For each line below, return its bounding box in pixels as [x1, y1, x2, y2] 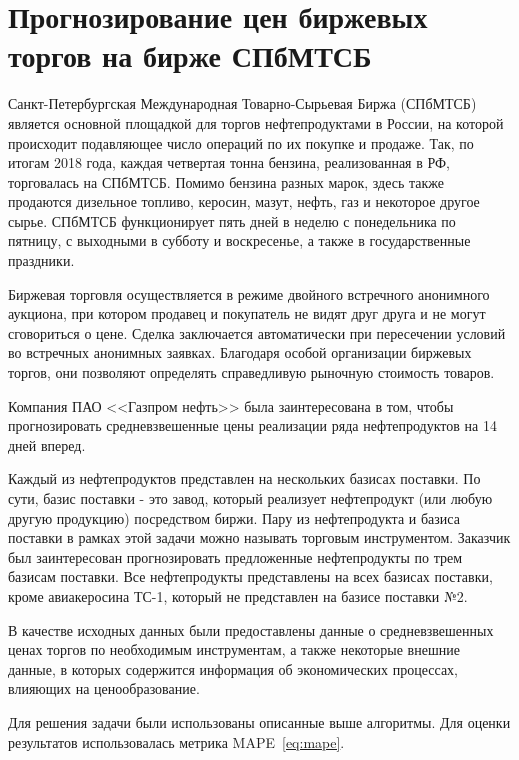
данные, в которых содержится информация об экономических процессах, [8, 658, 458, 679]
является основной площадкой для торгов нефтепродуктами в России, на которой [8, 112, 504, 133]
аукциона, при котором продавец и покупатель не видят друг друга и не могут [8, 303, 486, 324]
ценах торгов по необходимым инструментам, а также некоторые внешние [8, 639, 460, 660]
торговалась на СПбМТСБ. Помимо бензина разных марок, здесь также [8, 171, 445, 192]
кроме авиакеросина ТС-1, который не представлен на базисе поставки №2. [8, 585, 468, 606]
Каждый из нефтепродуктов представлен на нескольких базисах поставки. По [8, 468, 481, 489]
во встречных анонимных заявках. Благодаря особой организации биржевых [8, 342, 472, 363]
